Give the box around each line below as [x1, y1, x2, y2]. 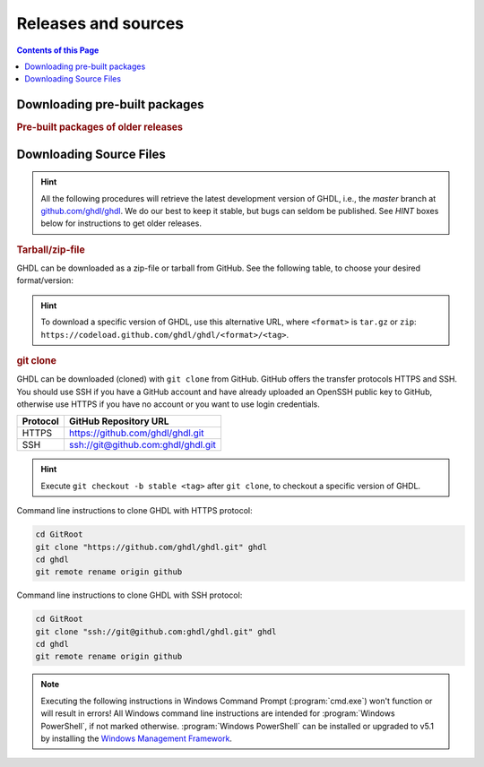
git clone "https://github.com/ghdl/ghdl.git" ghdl [35, 542, 268, 552]
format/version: [16, 275, 73, 286]
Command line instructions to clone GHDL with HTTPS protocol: [16, 505, 253, 516]
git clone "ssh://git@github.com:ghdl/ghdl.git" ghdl [35, 626, 277, 636]
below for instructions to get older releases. [40, 218, 202, 228]
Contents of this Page [16, 45, 99, 56]
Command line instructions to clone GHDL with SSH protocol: [16, 590, 243, 600]
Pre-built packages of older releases [16, 121, 184, 134]
